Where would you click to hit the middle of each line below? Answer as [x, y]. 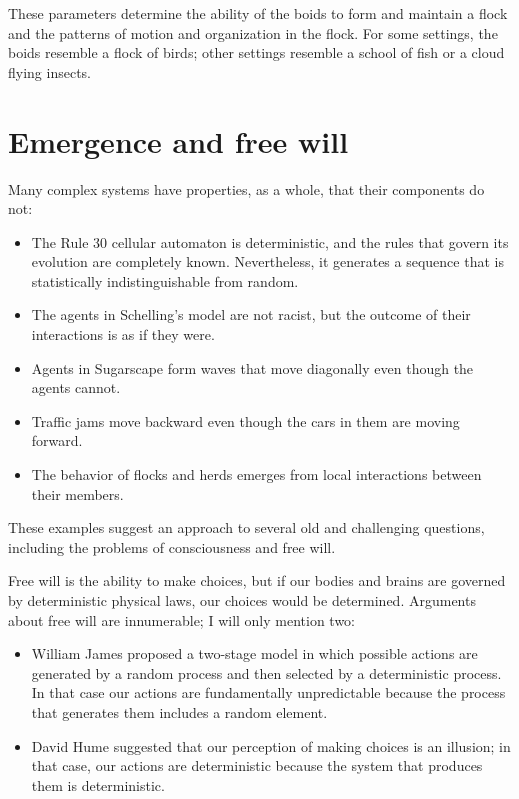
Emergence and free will [178, 140]
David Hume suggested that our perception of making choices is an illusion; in [271, 745]
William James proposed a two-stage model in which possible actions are [254, 653]
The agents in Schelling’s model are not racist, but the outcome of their [251, 314]
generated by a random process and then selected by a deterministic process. [266, 672]
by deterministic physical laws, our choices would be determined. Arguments [242, 600]
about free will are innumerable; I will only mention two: [182, 619]
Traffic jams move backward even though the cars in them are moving [245, 420]
